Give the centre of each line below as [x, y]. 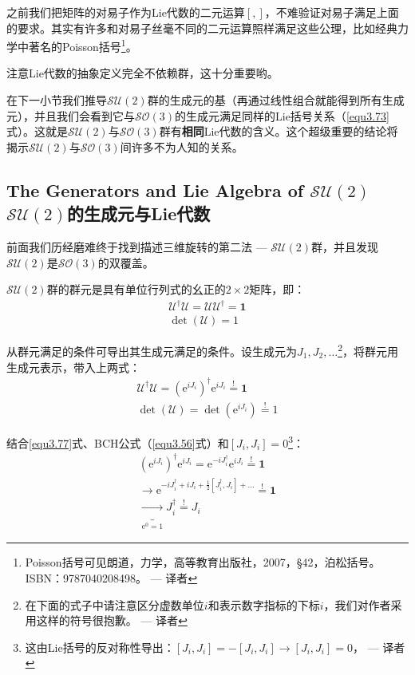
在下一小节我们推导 [57, 100]
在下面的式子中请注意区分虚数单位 [115, 604]
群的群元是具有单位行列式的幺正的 [136, 289]
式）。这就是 [37, 131]
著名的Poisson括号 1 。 [83, 45]
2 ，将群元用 [368, 350]
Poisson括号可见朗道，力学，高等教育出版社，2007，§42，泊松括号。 [203, 562]
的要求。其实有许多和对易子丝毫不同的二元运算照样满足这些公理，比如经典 [202, 28]
